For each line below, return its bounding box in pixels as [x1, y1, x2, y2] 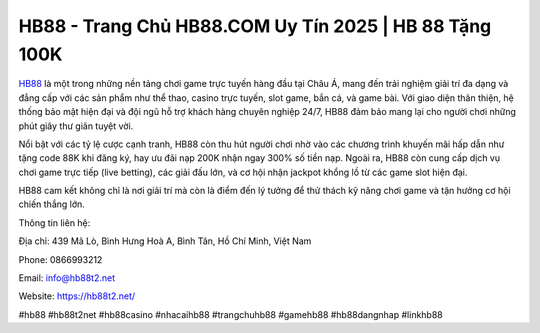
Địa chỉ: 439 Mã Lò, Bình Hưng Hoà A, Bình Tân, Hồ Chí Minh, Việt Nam [18, 235, 312, 247]
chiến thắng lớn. [18, 198, 85, 210]
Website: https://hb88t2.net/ [18, 290, 136, 302]
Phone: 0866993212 [18, 253, 103, 265]
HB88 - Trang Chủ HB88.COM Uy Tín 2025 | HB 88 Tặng [18, 15, 492, 37]
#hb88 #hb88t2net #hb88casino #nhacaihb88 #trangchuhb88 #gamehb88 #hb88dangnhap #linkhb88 [18, 308, 444, 320]
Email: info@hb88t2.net [18, 272, 115, 284]
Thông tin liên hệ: [18, 216, 91, 229]
